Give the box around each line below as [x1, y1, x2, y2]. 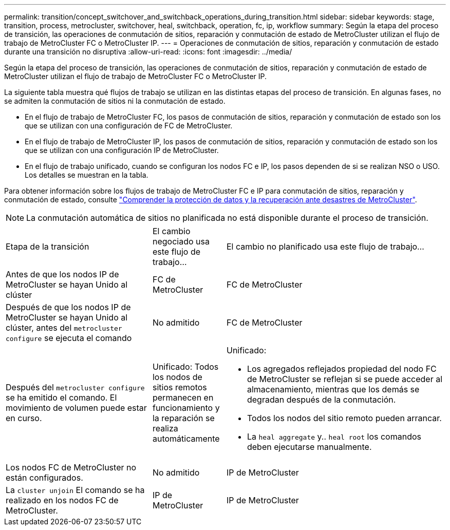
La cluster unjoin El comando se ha [6, 485, 145, 495]
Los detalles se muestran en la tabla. [25, 171, 148, 179]
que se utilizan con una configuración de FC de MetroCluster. [25, 121, 233, 130]
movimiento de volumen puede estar [6, 403, 147, 413]
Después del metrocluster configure [6, 382, 145, 392]
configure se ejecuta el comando [6, 333, 132, 343]
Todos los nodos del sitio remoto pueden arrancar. [247, 413, 442, 423]
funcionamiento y [152, 403, 220, 413]
